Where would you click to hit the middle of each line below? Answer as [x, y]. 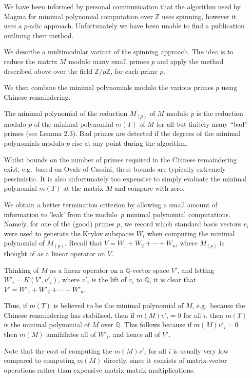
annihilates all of [71, 334]
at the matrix [83, 188]
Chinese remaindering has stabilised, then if [69, 315]
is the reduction [220, 113]
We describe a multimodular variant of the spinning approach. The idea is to [119, 52]
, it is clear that [173, 279]
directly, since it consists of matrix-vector [165, 360]
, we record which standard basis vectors [181, 224]
